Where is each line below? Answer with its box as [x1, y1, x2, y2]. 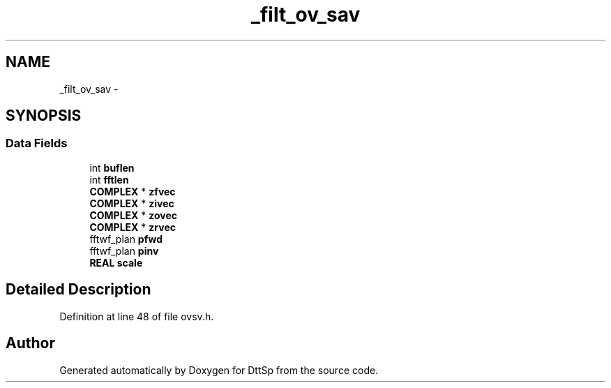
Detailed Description [6, 281, 151, 299]
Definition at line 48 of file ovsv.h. [59, 310, 214, 322]
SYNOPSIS [6, 107, 82, 125]
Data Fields [6, 136, 68, 151]
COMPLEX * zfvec [89, 185, 176, 197]
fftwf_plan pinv [89, 244, 159, 257]
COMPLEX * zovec [89, 209, 178, 221]
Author [6, 334, 55, 352]
